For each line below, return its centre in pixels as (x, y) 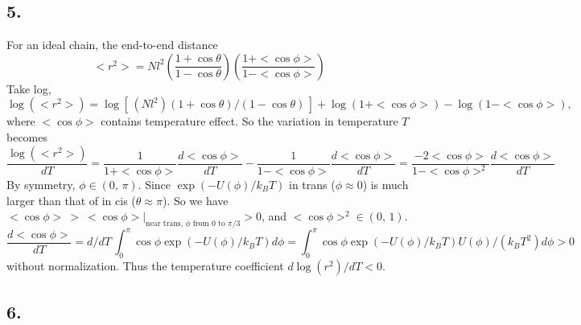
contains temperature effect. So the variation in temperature (249, 121)
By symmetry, (41, 184)
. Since (155, 184)
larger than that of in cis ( (71, 200)
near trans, (165, 223)
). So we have (195, 200)
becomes (27, 136)
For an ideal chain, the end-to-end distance (112, 45)
